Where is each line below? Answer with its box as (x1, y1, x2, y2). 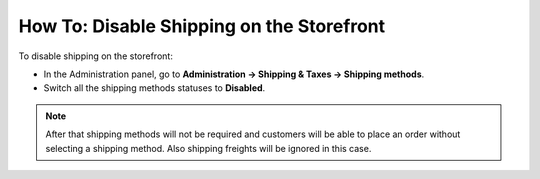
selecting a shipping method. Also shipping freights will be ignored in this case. (45, 142, 372, 154)
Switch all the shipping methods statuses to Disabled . (43, 82, 266, 94)
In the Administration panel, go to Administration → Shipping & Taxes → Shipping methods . (43, 68, 425, 80)
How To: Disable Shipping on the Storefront (18, 15, 385, 37)
